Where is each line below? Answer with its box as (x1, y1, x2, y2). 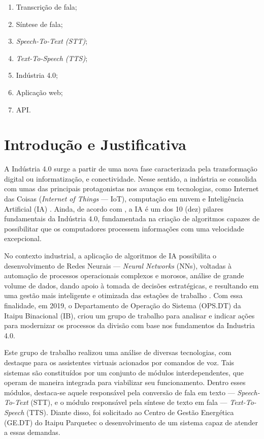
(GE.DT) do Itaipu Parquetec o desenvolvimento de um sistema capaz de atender (4, 417, 258, 427)
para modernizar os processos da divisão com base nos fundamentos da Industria (4, 320, 255, 331)
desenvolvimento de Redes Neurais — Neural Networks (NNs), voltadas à (4, 260, 232, 271)
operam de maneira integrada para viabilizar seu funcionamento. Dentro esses (4, 377, 246, 388)
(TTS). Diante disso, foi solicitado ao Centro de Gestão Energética (26, 406, 234, 417)
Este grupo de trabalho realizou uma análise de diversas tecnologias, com (4, 347, 232, 358)
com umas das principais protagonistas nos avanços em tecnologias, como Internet (4, 183, 259, 194)
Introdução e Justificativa (4, 134, 186, 155)
